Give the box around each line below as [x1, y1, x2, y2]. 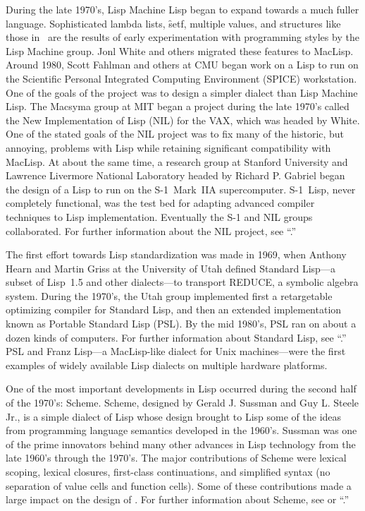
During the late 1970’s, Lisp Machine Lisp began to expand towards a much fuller [6, 2, 359, 16]
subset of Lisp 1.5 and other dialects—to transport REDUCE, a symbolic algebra [6, 275, 359, 289]
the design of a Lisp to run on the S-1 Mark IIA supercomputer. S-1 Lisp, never [6, 181, 356, 196]
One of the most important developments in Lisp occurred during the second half [6, 381, 357, 396]
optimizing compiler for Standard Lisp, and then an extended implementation [6, 302, 342, 317]
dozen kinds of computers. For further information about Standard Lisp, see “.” [6, 330, 347, 344]
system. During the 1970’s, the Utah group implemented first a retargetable [6, 288, 333, 303]
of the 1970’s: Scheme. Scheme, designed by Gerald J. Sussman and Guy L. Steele [6, 395, 359, 410]
